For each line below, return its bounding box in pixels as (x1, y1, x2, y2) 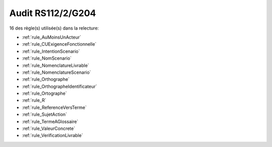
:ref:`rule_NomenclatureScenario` (22, 69, 91, 75)
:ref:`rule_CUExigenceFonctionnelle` (22, 41, 97, 47)
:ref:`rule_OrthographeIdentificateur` (22, 83, 98, 89)
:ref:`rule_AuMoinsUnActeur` (22, 34, 82, 40)
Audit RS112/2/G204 (9, 8, 96, 19)
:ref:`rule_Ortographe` (22, 90, 67, 96)
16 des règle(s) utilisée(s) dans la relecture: (9, 25, 99, 31)
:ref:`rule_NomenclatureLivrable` (22, 62, 89, 68)
